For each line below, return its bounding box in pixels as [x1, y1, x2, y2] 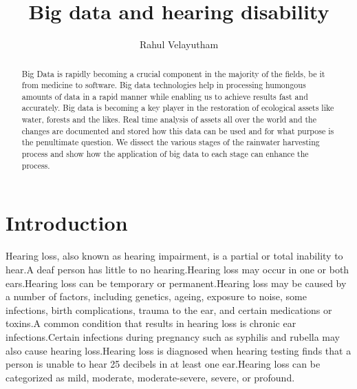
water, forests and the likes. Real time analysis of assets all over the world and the [21, 114, 316, 125]
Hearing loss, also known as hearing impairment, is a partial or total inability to [6, 249, 343, 263]
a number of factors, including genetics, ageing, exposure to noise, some [6, 289, 307, 304]
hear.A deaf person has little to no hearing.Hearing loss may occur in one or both [6, 262, 349, 276]
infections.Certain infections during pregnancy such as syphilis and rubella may [6, 329, 340, 344]
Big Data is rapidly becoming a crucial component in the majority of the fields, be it [21, 67, 325, 79]
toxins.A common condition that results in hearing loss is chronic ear [6, 316, 296, 330]
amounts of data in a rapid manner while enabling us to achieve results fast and [21, 90, 308, 102]
